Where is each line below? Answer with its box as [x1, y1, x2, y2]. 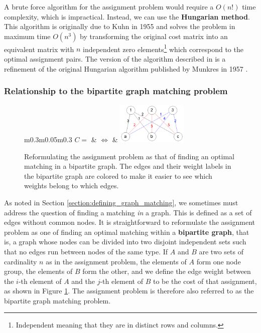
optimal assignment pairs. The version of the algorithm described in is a [4, 54, 226, 64]
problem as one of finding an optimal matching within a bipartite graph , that [4, 226, 249, 237]
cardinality [4, 256, 37, 266]
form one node [196, 256, 241, 266]
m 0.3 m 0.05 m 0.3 [24, 134, 72, 144]
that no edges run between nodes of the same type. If [4, 246, 168, 256]
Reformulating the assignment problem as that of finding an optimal [24, 151, 234, 161]
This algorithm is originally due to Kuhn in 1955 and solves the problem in [4, 21, 235, 32]
